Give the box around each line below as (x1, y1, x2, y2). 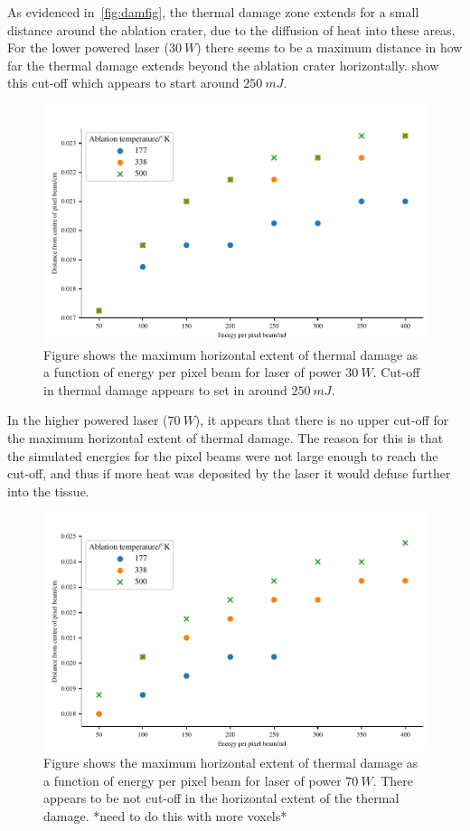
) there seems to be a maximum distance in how (196, 38, 463, 57)
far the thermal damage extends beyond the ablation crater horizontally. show (7, 55, 439, 74)
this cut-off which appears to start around (7, 73, 240, 92)
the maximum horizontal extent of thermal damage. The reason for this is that (7, 429, 444, 448)
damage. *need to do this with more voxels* (43, 806, 287, 825)
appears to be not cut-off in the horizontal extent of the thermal (43, 789, 399, 807)
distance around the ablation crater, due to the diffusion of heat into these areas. (7, 20, 456, 39)
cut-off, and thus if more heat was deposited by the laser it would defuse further (7, 464, 451, 483)
